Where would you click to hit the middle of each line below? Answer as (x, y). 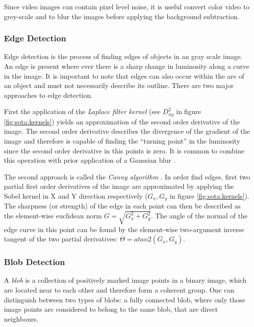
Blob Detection (35, 262)
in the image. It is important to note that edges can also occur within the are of (124, 75)
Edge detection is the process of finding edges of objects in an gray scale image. (123, 56)
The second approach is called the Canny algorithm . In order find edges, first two (127, 176)
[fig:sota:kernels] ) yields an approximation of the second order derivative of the (122, 121)
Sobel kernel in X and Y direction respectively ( (76, 195)
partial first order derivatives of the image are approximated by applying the (119, 186)
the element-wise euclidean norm (53, 216)
